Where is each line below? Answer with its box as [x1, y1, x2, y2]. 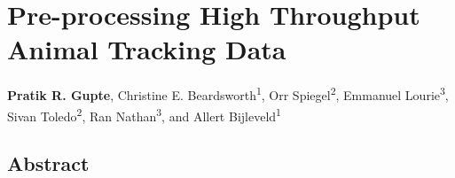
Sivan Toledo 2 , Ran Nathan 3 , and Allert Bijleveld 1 [7, 104, 281, 125]
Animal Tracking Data [7, 31, 286, 67]
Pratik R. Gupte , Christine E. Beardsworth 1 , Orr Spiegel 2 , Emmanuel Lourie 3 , [7, 83, 449, 104]
